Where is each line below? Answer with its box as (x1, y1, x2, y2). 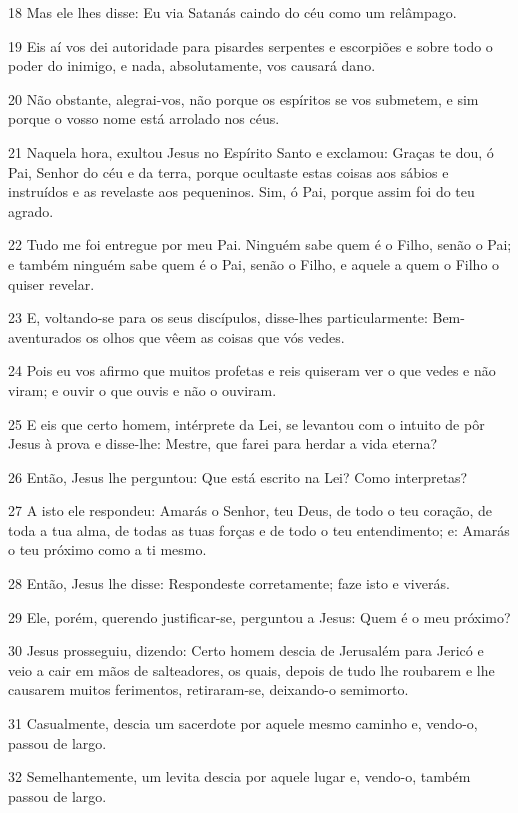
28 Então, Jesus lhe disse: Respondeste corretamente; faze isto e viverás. (8, 573, 450, 594)
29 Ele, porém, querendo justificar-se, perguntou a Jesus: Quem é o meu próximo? (8, 606, 511, 627)
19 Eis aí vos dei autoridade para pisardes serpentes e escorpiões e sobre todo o (8, 35, 493, 56)
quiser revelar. (8, 273, 95, 294)
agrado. (8, 200, 54, 221)
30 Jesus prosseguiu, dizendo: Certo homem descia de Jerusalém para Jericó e (8, 640, 484, 661)
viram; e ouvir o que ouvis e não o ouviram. (8, 379, 277, 400)
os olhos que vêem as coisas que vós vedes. (85, 326, 345, 347)
